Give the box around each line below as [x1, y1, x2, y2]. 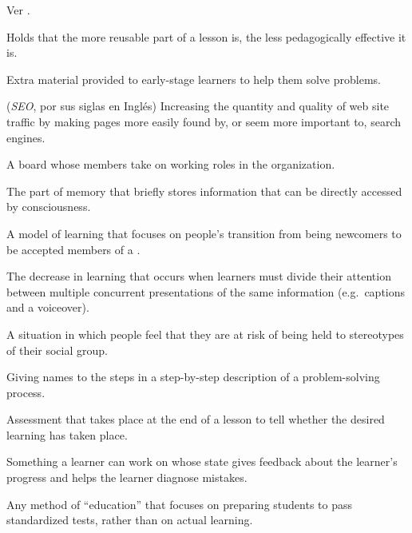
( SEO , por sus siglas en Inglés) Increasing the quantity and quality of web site [6, 97, 390, 114]
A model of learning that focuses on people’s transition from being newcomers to [6, 225, 402, 241]
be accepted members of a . [6, 241, 141, 257]
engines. [6, 129, 46, 145]
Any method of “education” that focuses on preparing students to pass [6, 495, 352, 512]
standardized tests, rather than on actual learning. [6, 511, 253, 528]
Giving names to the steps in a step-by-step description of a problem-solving [6, 368, 380, 385]
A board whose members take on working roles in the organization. [6, 156, 335, 173]
